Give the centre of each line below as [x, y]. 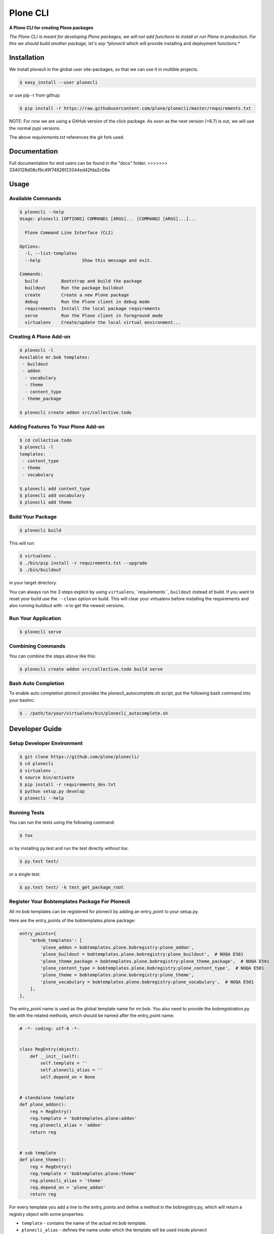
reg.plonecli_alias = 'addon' [66, 1125]
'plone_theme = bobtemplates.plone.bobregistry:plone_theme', [117, 975]
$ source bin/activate [47, 778]
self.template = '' [64, 1063]
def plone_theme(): [43, 1160]
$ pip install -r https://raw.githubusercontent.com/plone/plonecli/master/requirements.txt [135, 108]
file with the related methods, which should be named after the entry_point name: [92, 1015]
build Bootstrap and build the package [83, 281]
